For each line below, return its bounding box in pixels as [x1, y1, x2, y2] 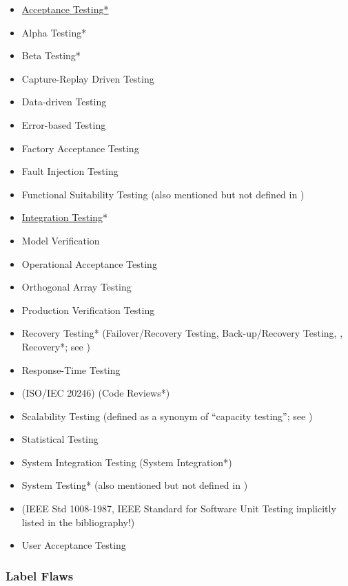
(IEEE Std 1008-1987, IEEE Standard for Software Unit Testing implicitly [21, 501, 336, 516]
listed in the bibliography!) [21, 514, 135, 529]
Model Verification [21, 233, 100, 247]
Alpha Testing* [21, 25, 87, 39]
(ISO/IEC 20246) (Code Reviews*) [21, 386, 170, 400]
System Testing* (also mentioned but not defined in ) [21, 478, 248, 492]
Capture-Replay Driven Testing [21, 71, 154, 85]
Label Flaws [6, 567, 74, 584]
